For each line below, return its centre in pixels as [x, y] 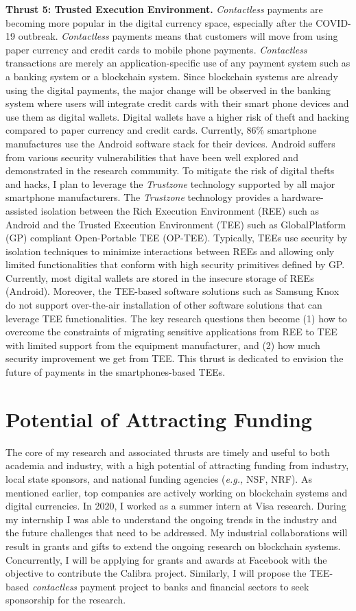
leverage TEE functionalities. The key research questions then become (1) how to [176, 318]
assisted [22, 210]
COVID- [333, 22]
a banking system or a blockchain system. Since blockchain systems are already [172, 76]
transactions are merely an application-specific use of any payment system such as [178, 63]
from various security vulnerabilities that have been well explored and [152, 157]
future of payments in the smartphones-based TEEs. [116, 372]
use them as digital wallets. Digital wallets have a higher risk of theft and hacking [178, 116]
